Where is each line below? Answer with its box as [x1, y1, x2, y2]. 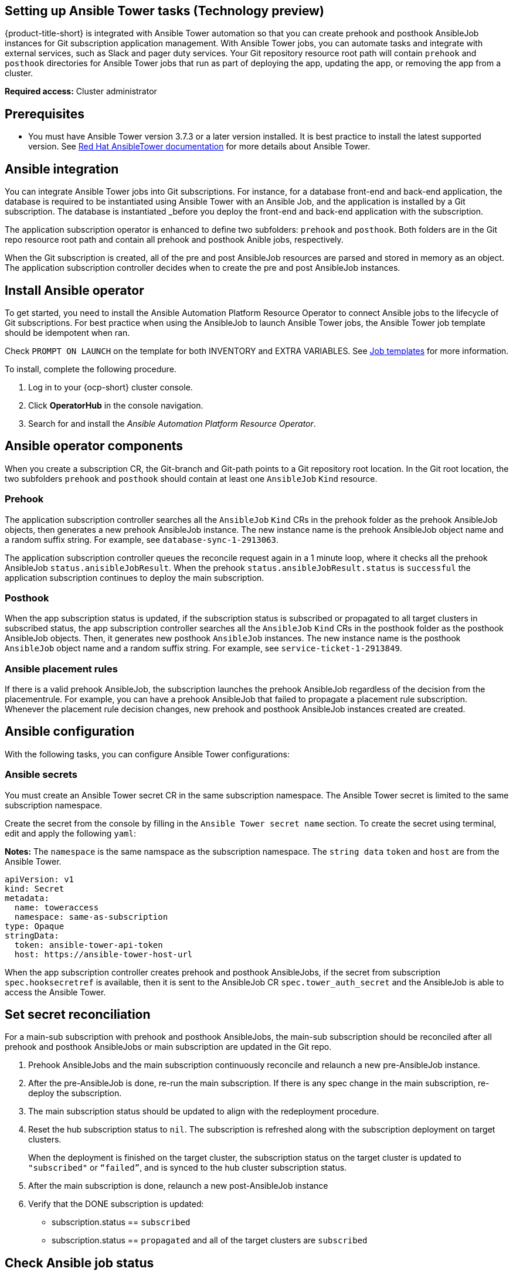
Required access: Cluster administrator [5, 86, 157, 97]
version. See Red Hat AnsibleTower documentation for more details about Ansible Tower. [28, 141, 371, 152]
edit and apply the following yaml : [5, 828, 137, 838]
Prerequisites [5, 106, 84, 121]
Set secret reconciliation [5, 1007, 151, 1022]
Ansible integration [5, 161, 119, 176]
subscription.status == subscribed [52, 1217, 191, 1228]
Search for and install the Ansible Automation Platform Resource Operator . [28, 418, 316, 429]
